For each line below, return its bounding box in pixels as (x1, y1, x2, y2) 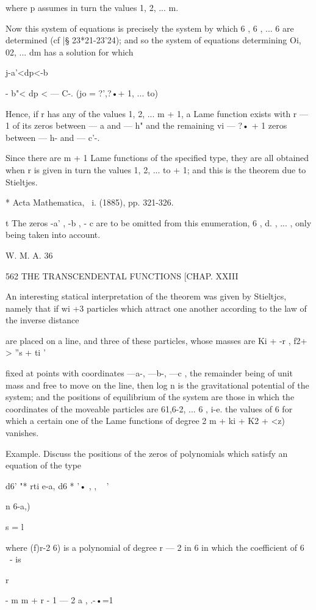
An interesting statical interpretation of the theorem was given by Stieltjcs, (5, 290, 287, 303)
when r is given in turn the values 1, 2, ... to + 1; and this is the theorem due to (5, 163, 306, 176)
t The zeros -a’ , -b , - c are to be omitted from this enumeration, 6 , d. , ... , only (5, 216, 312, 229)
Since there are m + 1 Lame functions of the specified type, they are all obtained (5, 151, 309, 164)
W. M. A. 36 (5, 248, 53, 261)
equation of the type (5, 459, 82, 472)
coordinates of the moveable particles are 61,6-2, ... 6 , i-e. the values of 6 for (5, 402, 293, 415)
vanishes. (5, 426, 39, 439)
